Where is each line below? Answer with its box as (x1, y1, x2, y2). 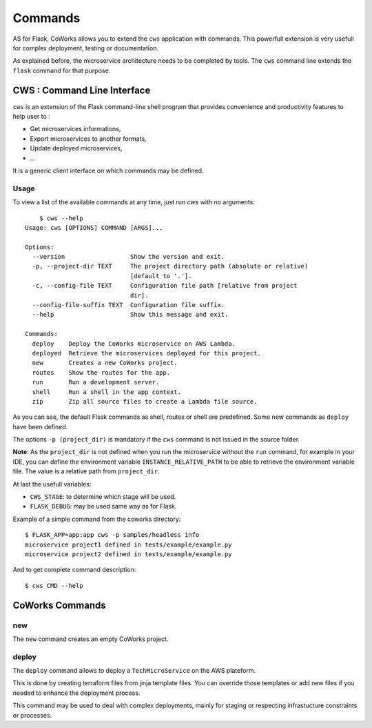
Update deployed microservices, (30, 144, 123, 153)
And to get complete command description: (12, 566, 136, 574)
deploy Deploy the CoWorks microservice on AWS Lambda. (32, 340, 236, 348)
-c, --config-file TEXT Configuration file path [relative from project (32, 282, 298, 290)
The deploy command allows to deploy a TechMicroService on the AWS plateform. (12, 667, 256, 675)
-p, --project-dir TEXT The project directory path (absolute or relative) (32, 262, 309, 270)
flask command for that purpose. (12, 66, 111, 75)
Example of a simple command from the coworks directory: (12, 515, 181, 523)
